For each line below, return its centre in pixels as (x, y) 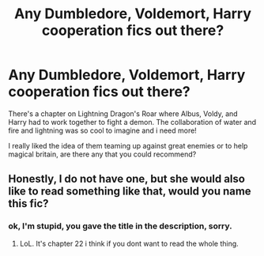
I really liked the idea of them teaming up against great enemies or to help (128, 145)
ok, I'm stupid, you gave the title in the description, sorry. (120, 226)
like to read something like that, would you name (130, 192)
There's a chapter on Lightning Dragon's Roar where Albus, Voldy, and (123, 113)
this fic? (28, 203)
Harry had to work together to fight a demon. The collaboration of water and (132, 122)
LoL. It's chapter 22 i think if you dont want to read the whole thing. (129, 243)
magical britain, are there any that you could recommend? (102, 154)
